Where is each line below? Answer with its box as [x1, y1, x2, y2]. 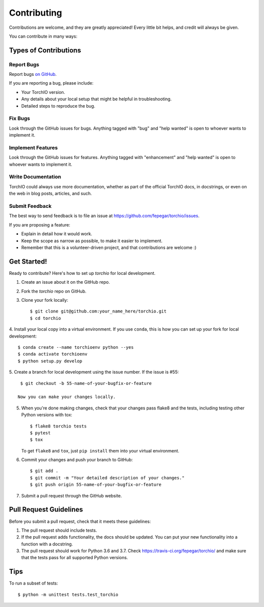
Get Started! [9, 257, 47, 266]
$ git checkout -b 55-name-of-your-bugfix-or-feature [20, 381, 152, 386]
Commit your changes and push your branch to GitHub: [21, 457, 133, 463]
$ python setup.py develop [18, 358, 83, 364]
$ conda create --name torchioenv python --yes [18, 344, 134, 350]
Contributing [9, 7, 62, 18]
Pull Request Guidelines [9, 505, 83, 514]
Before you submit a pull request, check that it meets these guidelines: [9, 518, 151, 524]
